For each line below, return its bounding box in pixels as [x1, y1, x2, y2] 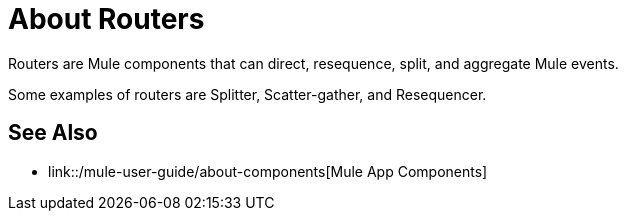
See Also [8, 120, 98, 146]
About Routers [8, 2, 205, 36]
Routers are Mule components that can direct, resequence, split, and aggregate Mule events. [8, 54, 619, 72]
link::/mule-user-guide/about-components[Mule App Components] [48, 162, 488, 180]
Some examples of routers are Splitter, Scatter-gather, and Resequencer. [8, 85, 487, 103]
